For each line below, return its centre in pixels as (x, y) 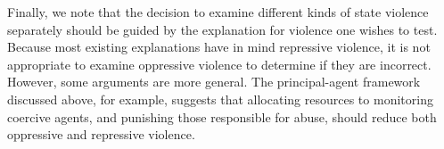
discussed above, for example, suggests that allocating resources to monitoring (220, 99)
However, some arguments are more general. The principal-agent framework (214, 82)
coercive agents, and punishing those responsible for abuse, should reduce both (222, 116)
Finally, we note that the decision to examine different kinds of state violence (218, 12)
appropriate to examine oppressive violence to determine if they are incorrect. (219, 64)
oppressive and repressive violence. (101, 134)
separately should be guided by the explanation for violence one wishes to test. (222, 29)
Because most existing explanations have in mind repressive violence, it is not (219, 47)
